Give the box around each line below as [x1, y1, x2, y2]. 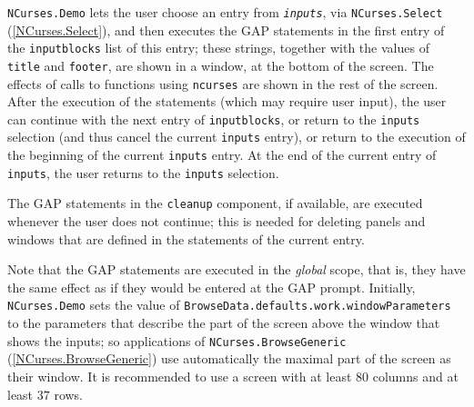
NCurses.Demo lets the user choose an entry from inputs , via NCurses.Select [7, 3, 443, 21]
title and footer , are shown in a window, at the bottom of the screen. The [7, 55, 434, 74]
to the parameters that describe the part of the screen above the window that [7, 313, 440, 333]
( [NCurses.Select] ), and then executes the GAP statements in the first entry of [7, 20, 445, 39]
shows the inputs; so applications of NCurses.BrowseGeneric [7, 331, 347, 350]
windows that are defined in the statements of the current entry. [7, 229, 365, 248]
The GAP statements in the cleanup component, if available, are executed [7, 194, 423, 213]
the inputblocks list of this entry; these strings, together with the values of [7, 38, 429, 57]
